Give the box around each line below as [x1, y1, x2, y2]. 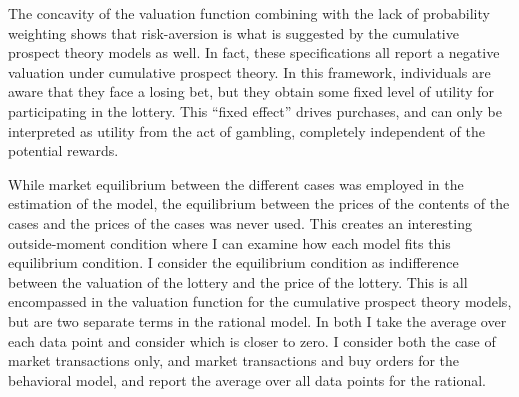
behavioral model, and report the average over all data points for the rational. [8, 369, 486, 390]
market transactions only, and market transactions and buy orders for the [8, 350, 460, 371]
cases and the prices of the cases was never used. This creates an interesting [8, 212, 472, 233]
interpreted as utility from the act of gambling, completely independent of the [8, 120, 485, 141]
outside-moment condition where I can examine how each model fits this [8, 232, 451, 253]
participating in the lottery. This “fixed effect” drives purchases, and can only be [8, 100, 502, 121]
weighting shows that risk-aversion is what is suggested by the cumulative [8, 22, 459, 43]
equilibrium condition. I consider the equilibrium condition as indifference [8, 252, 459, 273]
